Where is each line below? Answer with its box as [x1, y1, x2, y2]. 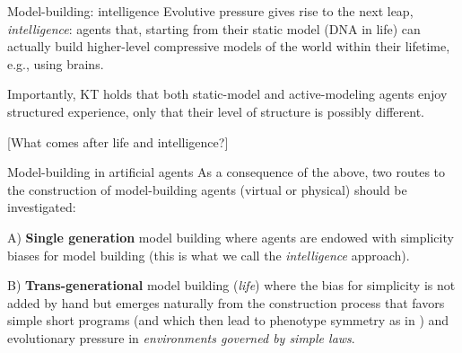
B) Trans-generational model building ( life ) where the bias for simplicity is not [7, 276, 456, 295]
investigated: [7, 198, 76, 216]
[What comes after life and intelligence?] [7, 132, 229, 151]
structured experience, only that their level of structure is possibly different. [7, 101, 425, 120]
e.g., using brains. [7, 54, 104, 73]
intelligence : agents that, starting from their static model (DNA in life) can [7, 19, 421, 38]
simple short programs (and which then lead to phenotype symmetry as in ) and [7, 311, 449, 330]
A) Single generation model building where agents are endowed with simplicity [7, 227, 454, 246]
